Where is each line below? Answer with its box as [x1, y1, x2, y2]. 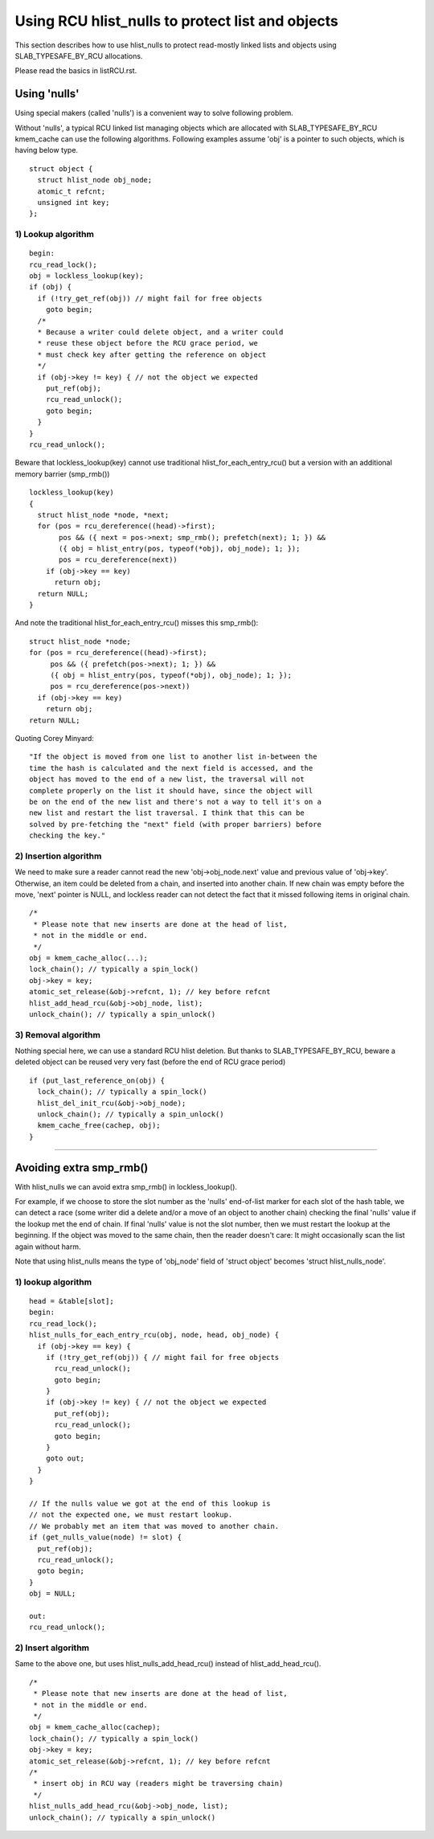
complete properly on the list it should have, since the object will [29, 786, 313, 795]
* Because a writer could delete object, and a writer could [37, 328, 284, 337]
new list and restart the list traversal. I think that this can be [29, 809, 305, 817]
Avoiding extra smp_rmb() [14, 1161, 149, 1174]
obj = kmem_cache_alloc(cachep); [29, 1722, 161, 1732]
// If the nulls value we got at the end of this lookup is [29, 1499, 271, 1508]
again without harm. [14, 1242, 81, 1251]
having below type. [14, 145, 79, 155]
